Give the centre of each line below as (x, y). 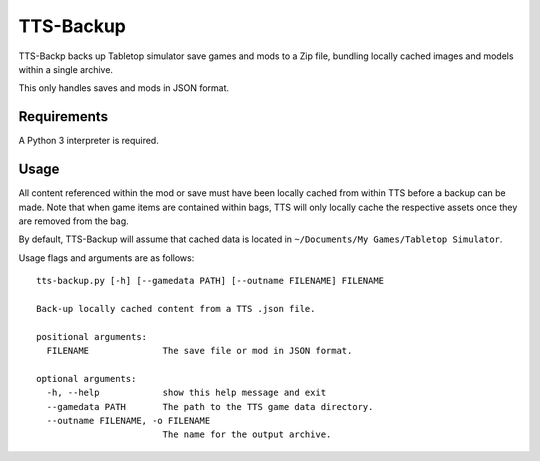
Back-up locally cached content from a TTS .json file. (176, 308)
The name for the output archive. (247, 434)
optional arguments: (86, 378)
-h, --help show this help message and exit (186, 393)
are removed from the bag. (73, 221)
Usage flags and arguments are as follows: (106, 257)
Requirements (63, 116)
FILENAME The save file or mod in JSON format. (199, 351)
